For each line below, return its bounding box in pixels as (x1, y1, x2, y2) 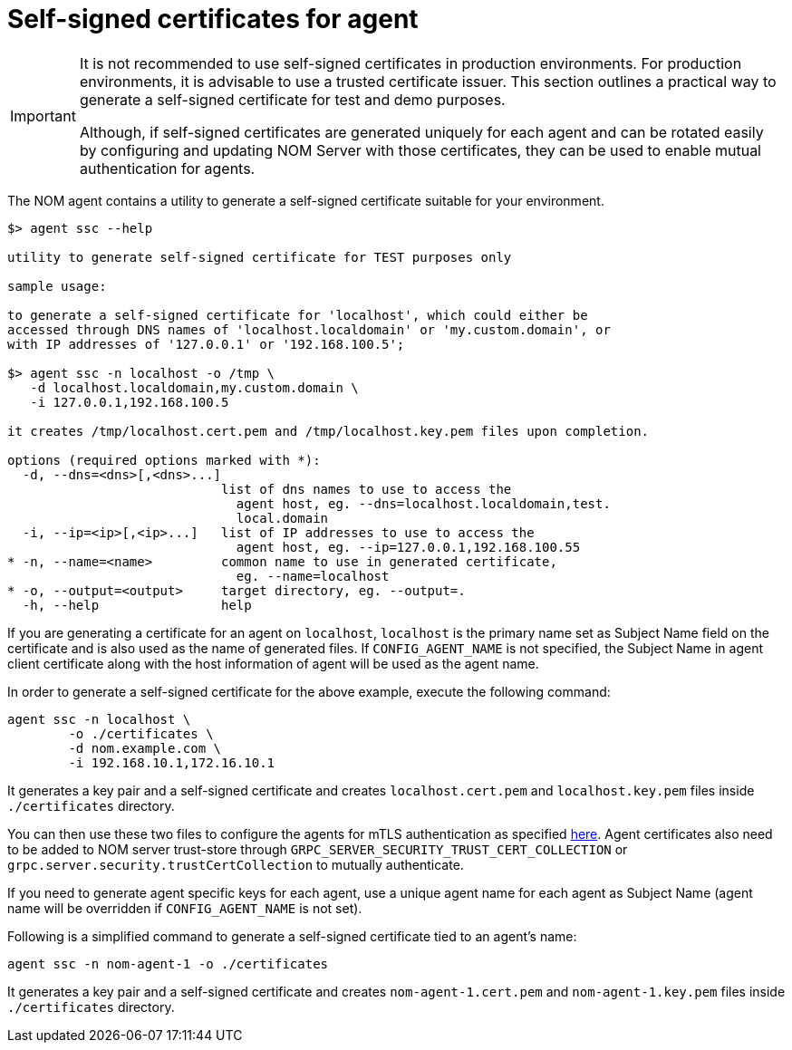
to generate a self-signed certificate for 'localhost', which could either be (7, 307, 588, 323)
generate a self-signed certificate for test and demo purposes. (79, 90, 506, 109)
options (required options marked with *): (7, 452, 321, 467)
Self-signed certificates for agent (7, 4, 419, 34)
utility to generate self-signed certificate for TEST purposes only (7, 249, 512, 265)
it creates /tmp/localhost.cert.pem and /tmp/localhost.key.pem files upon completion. (7, 423, 650, 438)
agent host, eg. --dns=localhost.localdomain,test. (236, 496, 611, 511)
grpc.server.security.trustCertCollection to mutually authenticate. (7, 856, 464, 872)
